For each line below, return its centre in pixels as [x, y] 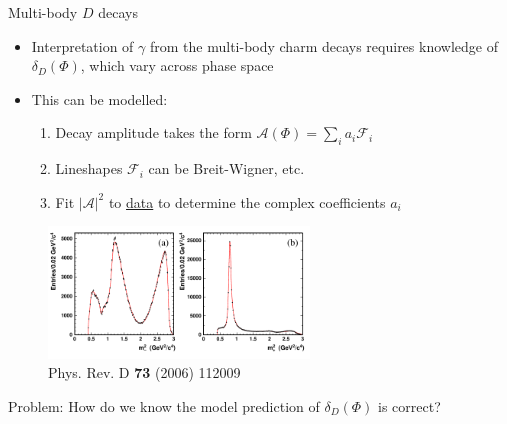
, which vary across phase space [177, 65]
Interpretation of [82, 45]
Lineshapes [89, 168]
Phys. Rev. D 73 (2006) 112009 [144, 372]
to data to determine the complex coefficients [247, 201]
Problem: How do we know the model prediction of [164, 405]
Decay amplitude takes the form [153, 132]
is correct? [409, 405]
